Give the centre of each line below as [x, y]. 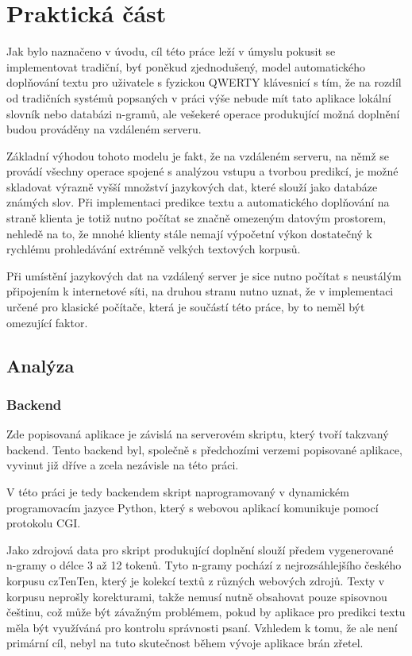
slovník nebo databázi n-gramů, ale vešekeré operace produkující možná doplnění [203, 113]
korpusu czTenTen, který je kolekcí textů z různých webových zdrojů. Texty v [196, 580]
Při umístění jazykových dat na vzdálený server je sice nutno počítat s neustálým [204, 275]
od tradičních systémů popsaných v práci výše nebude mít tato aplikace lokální [199, 97]
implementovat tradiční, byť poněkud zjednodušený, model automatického [186, 66]
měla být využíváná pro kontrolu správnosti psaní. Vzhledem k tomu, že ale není [202, 627]
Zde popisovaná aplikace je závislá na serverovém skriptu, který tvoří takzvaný [198, 434]
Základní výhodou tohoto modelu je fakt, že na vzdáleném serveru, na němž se [198, 155]
